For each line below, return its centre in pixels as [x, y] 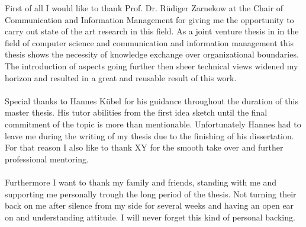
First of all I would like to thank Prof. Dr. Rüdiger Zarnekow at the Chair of [144, 8]
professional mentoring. [47, 159]
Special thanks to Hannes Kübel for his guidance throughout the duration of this [152, 100]
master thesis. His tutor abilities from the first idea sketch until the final [136, 112]
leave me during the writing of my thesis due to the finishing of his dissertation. [149, 135]
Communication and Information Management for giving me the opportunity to [149, 19]
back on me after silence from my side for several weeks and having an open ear [149, 205]
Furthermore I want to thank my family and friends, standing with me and [141, 182]
